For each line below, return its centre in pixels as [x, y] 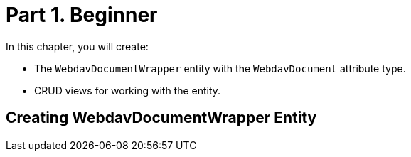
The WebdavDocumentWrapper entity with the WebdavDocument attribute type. [220, 68]
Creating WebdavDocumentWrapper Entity [161, 118]
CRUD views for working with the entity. [128, 90]
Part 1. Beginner [82, 15]
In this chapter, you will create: [77, 46]
